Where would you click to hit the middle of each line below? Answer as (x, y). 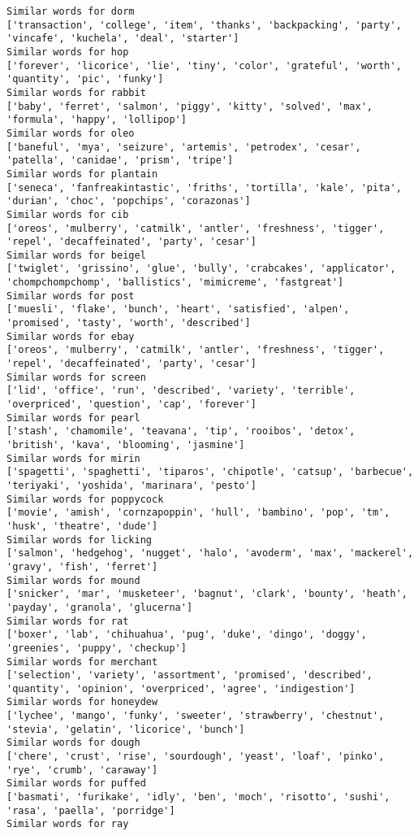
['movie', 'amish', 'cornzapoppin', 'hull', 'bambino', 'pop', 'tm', (198, 513)
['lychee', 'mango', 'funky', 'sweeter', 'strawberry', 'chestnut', (196, 716)
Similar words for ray (68, 824)
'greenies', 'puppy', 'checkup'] (97, 648)
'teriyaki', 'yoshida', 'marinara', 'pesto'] (131, 485)
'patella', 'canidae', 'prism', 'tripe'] (120, 161)
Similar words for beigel (76, 255)
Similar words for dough (73, 743)
